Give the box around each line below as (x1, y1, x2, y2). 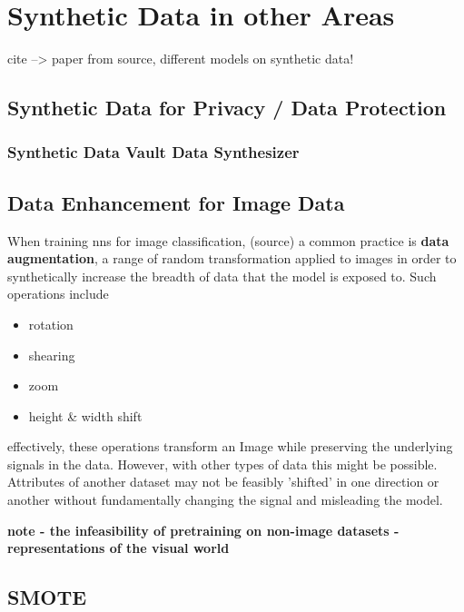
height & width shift (28, 406, 143, 425)
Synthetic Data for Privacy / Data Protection (7, 94, 447, 122)
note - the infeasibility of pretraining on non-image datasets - (7, 520, 400, 539)
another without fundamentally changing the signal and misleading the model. (7, 490, 443, 509)
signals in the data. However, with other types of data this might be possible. (7, 454, 438, 473)
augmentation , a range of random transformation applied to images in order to (7, 249, 457, 268)
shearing (28, 345, 75, 364)
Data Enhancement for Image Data (7, 188, 345, 216)
